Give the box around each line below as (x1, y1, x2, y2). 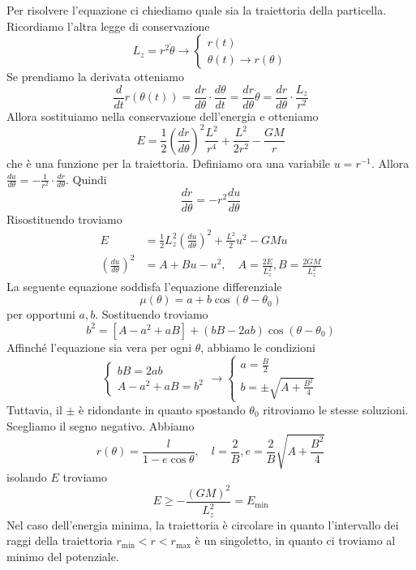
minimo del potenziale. (6, 547, 119, 564)
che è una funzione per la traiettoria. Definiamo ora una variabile (6, 154, 331, 171)
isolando (6, 468, 47, 485)
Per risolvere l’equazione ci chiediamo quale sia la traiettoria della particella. (6, 2, 387, 18)
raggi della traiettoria (6, 532, 113, 549)
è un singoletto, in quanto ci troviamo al (195, 532, 396, 549)
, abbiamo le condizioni (200, 338, 315, 355)
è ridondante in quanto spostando (79, 401, 246, 418)
